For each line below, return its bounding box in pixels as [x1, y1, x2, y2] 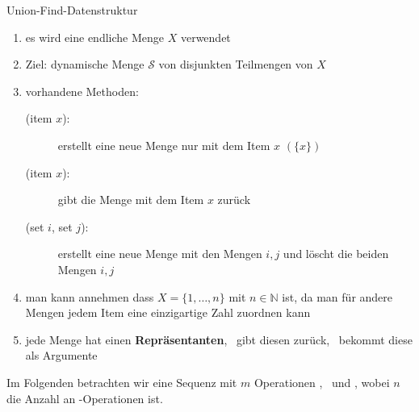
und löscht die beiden [283, 245, 389, 262]
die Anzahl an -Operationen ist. [6, 389, 163, 406]
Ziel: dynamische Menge [25, 56, 145, 73]
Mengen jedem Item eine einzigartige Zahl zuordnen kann [25, 304, 311, 321]
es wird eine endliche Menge [25, 28, 165, 45]
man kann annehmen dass [25, 288, 154, 305]
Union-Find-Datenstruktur [6, 2, 138, 18]
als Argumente [25, 347, 98, 364]
